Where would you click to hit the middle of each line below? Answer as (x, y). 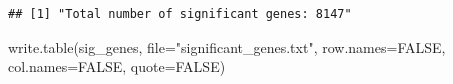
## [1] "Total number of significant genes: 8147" (180, 14)
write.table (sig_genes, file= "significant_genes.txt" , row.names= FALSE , (227, 46)
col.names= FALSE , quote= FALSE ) (117, 66)
